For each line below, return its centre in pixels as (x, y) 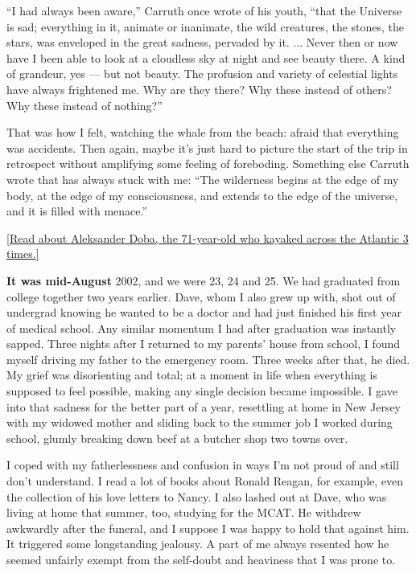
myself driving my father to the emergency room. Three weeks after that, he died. (208, 359)
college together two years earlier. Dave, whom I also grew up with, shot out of (201, 296)
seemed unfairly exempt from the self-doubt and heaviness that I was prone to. (201, 559)
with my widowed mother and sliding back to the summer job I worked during (200, 422)
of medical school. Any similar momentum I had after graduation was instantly (202, 327)
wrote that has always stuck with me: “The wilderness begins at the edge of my (203, 179)
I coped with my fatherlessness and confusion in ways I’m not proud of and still (203, 465)
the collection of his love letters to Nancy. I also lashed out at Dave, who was (197, 496)
